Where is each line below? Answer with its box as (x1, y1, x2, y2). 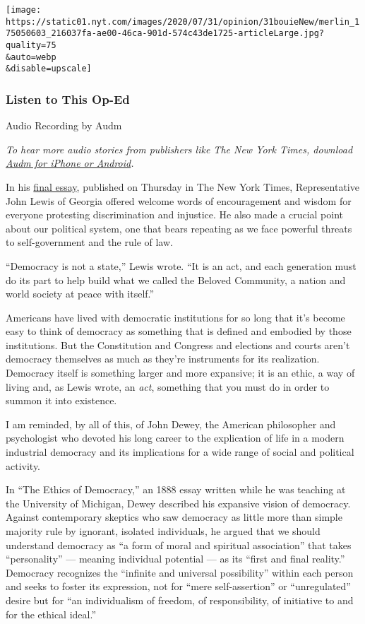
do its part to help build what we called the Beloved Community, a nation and (6, 272, 346, 287)
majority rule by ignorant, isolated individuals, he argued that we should (6, 524, 321, 538)
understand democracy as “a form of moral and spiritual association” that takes (6, 537, 352, 552)
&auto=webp (6, 52, 56, 62)
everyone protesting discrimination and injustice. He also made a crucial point (6, 207, 344, 222)
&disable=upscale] (6, 64, 92, 74)
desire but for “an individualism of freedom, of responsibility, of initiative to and (6, 592, 354, 607)
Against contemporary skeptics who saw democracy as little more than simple (6, 510, 342, 524)
